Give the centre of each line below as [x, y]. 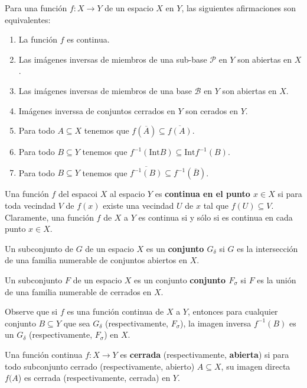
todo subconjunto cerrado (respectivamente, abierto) [100, 366]
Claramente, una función [49, 217]
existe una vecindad [138, 206]
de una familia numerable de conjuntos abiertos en [96, 260]
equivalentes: [28, 19]
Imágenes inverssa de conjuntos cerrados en [97, 110]
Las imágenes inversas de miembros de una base [105, 90]
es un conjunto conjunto [180, 280]
